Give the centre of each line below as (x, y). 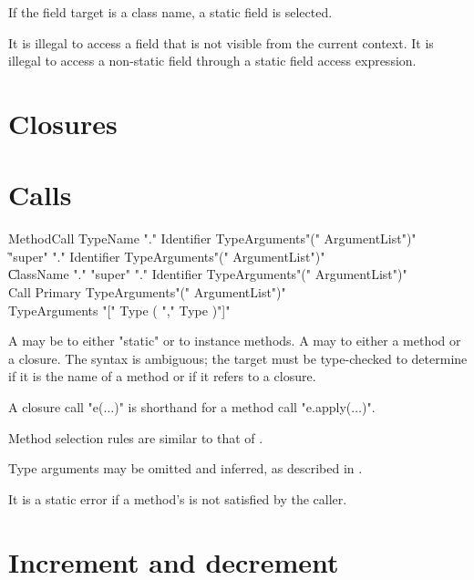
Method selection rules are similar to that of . (136, 437)
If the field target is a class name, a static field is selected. (170, 12)
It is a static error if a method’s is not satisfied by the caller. (178, 498)
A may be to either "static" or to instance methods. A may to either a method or (235, 341)
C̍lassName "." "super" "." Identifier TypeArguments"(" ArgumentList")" (208, 274)
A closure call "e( (56, 407)
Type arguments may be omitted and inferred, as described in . (185, 468)
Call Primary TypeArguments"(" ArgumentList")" (147, 292)
